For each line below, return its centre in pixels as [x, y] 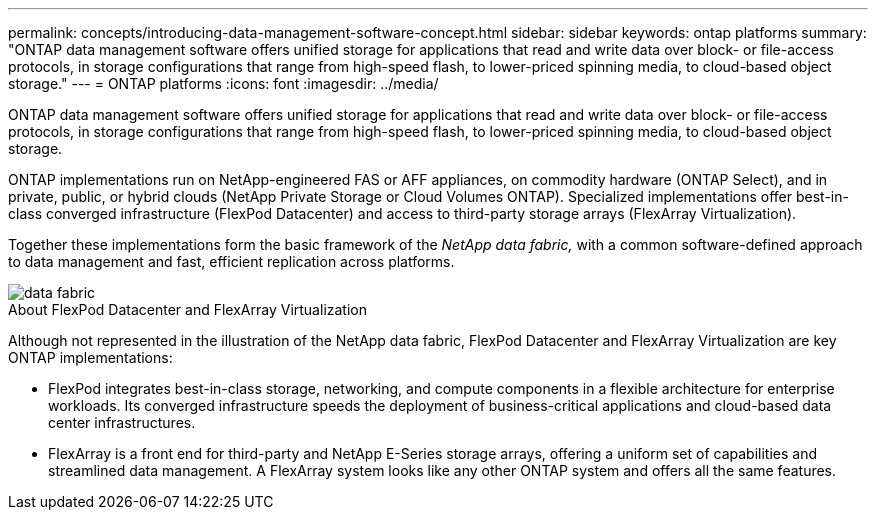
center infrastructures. [122, 422]
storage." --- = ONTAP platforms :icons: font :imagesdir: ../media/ [223, 83]
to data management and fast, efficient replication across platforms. [231, 261]
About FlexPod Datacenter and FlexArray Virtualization [187, 309]
